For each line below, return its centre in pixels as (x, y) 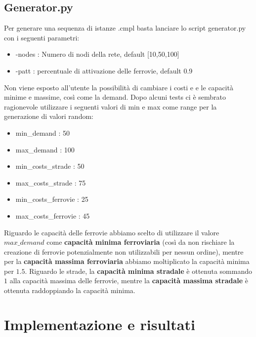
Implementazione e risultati (100, 324)
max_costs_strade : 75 (51, 182)
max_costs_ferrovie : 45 (53, 215)
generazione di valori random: (49, 116)
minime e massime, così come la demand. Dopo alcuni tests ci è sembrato (115, 97)
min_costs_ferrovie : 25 (52, 199)
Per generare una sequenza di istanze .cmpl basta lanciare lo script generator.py (125, 28)
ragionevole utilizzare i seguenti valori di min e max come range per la (110, 106)
